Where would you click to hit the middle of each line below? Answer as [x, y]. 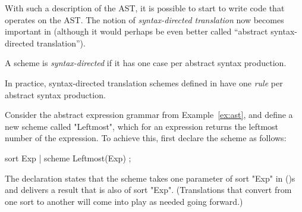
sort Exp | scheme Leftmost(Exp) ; [68, 158]
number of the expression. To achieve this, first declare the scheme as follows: [146, 138]
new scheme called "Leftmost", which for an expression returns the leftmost [142, 126]
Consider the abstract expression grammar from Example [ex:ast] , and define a [149, 115]
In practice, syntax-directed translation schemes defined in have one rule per [144, 82]
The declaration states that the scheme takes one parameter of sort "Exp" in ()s [150, 178]
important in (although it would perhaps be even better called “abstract [136, 31]
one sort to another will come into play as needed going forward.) [124, 201]
